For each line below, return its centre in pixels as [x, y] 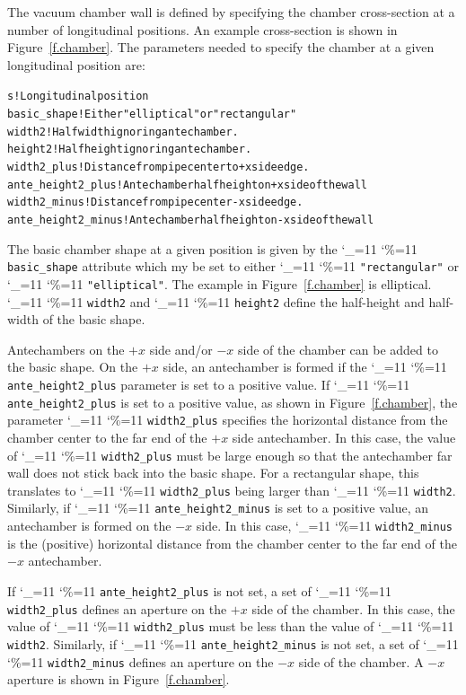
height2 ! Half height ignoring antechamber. [130, 150]
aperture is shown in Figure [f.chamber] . [119, 679]
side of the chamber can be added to [338, 349]
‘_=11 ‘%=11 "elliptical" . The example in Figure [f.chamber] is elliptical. [220, 283]
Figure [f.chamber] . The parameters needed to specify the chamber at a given [221, 47]
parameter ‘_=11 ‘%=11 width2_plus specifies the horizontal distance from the [228, 420]
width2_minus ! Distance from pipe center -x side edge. [155, 202]
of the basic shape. [94, 319]
